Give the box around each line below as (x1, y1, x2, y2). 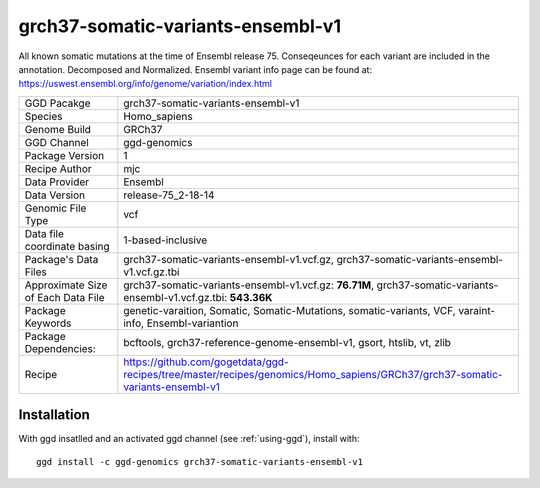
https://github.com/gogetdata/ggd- (123, 355, 289, 369)
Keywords (24, 316, 72, 330)
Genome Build (24, 122, 92, 136)
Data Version (24, 188, 86, 202)
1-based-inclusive (123, 233, 208, 247)
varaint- (458, 303, 495, 317)
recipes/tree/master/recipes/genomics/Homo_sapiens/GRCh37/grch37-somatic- (123, 367, 503, 381)
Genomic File (24, 201, 87, 215)
